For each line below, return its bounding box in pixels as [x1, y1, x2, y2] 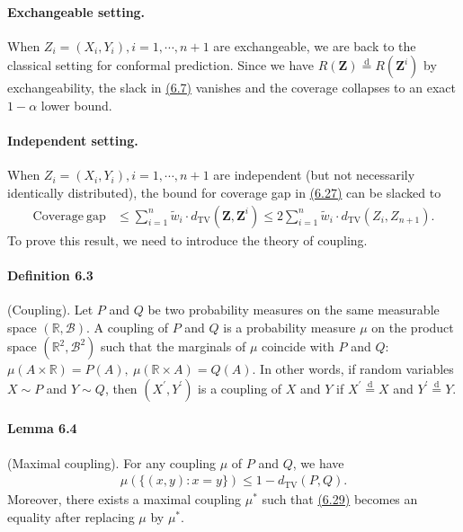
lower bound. [40, 95, 112, 114]
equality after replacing [7, 507, 135, 526]
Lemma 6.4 [7, 419, 77, 438]
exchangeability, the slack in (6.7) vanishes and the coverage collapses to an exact [7, 78, 456, 97]
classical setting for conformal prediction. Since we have [7, 56, 314, 75]
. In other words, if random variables [252, 359, 454, 378]
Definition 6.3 [7, 265, 93, 284]
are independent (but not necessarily [213, 165, 415, 184]
